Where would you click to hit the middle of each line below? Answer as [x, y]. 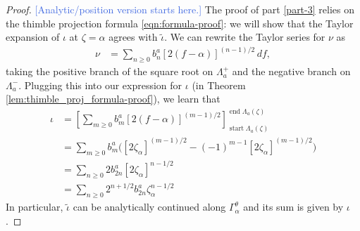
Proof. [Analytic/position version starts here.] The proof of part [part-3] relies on [180, 9]
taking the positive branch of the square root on [110, 71]
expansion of [33, 37]
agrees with [133, 37]
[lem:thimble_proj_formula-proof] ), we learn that [113, 99]
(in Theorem [219, 85]
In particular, [35, 207]
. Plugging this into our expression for [100, 85]
